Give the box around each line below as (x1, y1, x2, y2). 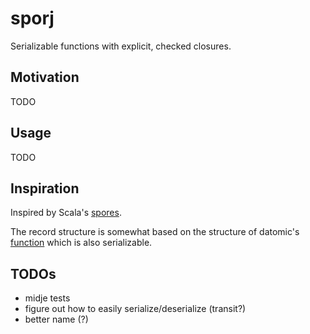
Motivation (10, 69, 80, 86)
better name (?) (24, 313, 89, 326)
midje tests (24, 292, 71, 304)
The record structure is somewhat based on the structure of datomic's (10, 226, 300, 238)
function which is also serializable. (10, 237, 153, 249)
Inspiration (10, 180, 80, 197)
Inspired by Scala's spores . (10, 207, 122, 219)
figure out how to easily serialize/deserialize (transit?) (24, 303, 247, 315)
